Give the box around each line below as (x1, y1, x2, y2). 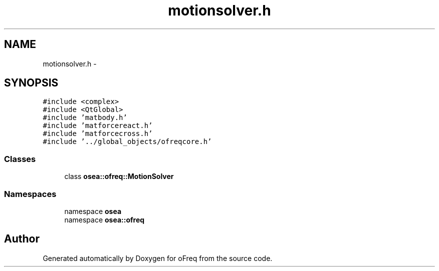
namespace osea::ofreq (64, 215, 145, 224)
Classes (4, 153, 36, 164)
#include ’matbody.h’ (43, 113, 127, 122)
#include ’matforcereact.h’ (43, 121, 153, 130)
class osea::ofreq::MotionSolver (64, 172, 174, 181)
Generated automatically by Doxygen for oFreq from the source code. (43, 253, 273, 262)
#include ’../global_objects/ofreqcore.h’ (43, 137, 212, 146)
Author (4, 232, 40, 245)
